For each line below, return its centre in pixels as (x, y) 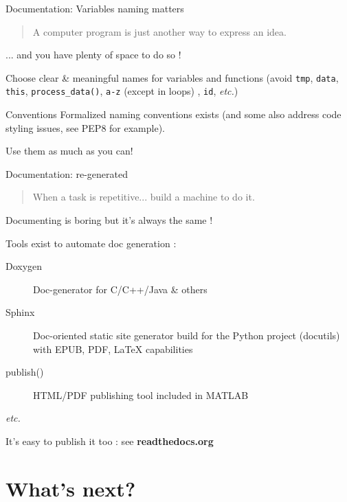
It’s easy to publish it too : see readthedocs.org (110, 441)
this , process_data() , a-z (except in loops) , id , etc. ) (122, 91)
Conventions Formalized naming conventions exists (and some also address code (173, 114)
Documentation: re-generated (67, 173)
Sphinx (20, 312)
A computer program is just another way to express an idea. (159, 31)
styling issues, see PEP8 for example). (85, 127)
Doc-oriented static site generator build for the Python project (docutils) (187, 335)
